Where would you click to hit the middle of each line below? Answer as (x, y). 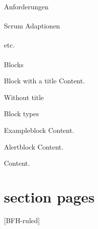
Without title (24, 97)
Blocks (14, 64)
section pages (49, 196)
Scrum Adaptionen (32, 26)
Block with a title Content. (45, 81)
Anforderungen (26, 6)
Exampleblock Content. (39, 130)
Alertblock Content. (34, 146)
